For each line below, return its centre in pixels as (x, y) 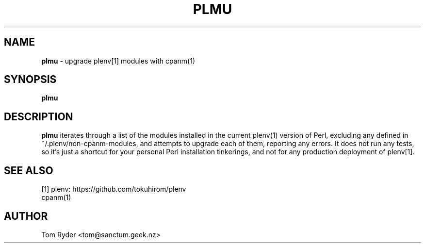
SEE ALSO (29, 170)
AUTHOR (26, 216)
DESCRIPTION (39, 116)
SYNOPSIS (30, 80)
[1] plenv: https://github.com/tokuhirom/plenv (114, 189)
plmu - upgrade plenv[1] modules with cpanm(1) (118, 61)
